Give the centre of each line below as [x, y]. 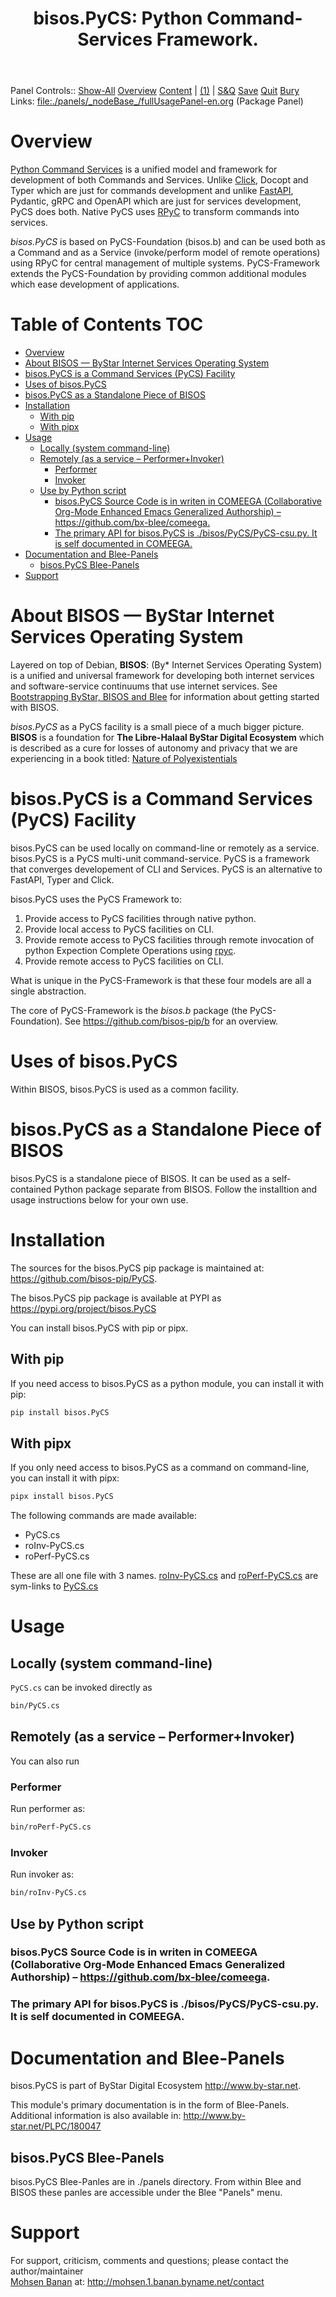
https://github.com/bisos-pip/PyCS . [84, 1278]
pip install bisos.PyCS [60, 1412]
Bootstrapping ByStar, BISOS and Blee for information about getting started [165, 696]
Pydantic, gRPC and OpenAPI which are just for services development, [156, 201]
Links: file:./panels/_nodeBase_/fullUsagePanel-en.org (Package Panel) [157, 101]
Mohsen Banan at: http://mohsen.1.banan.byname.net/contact [137, 2282]
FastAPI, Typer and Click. [62, 879]
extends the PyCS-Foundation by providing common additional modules [158, 274]
